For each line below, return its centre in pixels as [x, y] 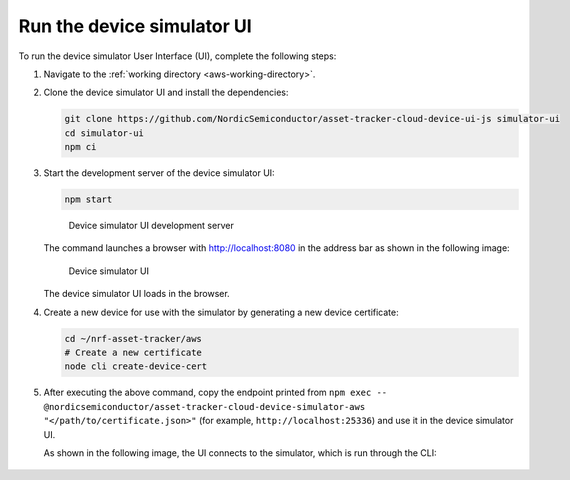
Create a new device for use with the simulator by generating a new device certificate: [221, 312]
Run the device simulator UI [135, 26]
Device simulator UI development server [151, 226]
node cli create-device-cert [136, 366]
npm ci [80, 147]
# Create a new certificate [133, 352]
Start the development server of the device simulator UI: [159, 173]
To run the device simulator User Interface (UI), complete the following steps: [177, 56]
